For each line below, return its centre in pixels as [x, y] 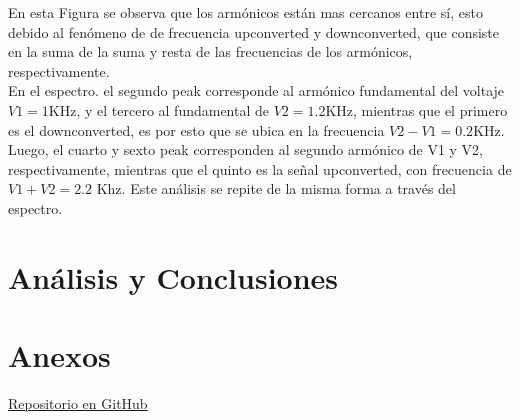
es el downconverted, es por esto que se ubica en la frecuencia [196, 129]
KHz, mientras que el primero [416, 109]
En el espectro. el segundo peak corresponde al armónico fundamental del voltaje [256, 90]
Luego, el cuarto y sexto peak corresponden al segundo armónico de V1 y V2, [246, 149]
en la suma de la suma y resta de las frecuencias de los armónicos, [210, 51]
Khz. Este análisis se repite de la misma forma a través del [276, 188]
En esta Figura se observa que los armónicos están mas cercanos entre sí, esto [245, 12]
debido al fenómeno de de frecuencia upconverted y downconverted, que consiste [254, 31]
